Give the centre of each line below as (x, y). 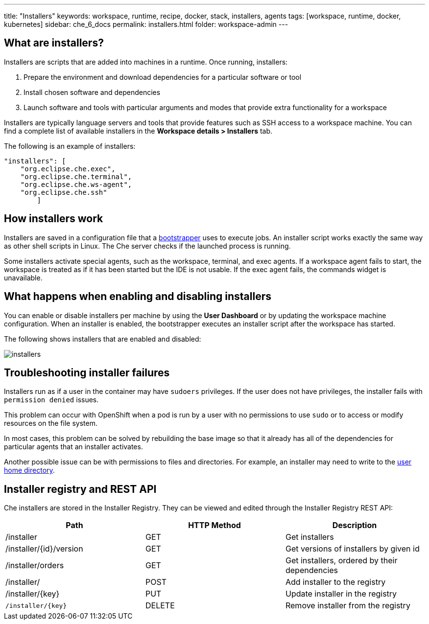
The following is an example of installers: (70, 146)
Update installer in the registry (341, 594)
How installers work (54, 219)
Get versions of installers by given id (352, 549)
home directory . (29, 470)
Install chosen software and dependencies (92, 92)
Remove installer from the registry (348, 606)
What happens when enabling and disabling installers (138, 297)
